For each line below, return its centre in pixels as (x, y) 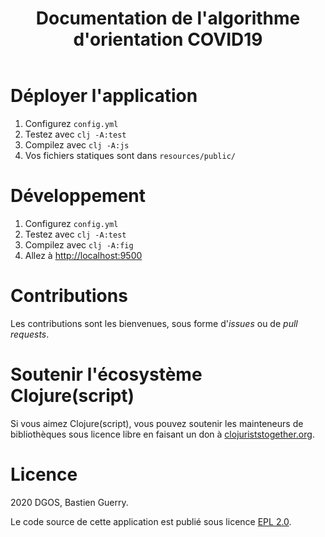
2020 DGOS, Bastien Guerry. (69, 502)
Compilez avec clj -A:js (77, 144)
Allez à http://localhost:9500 (83, 255)
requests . (30, 334)
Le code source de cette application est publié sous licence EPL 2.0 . (151, 521)
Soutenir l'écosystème (106, 374)
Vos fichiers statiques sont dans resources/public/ (130, 155)
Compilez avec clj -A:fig (79, 244)
